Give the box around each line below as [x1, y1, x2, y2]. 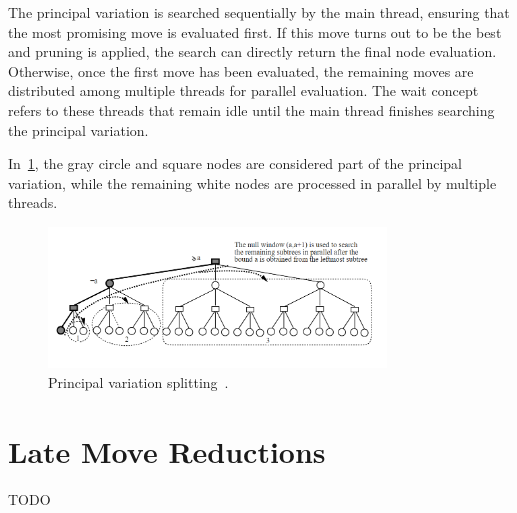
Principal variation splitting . [48, 371, 229, 392]
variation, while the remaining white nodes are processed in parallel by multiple [8, 172, 497, 193]
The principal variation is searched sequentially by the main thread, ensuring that [8, 2, 510, 22]
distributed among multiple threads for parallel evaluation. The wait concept [8, 80, 479, 101]
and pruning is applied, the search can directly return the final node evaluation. [8, 41, 497, 62]
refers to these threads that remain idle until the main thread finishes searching [8, 99, 495, 120]
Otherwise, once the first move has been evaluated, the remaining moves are [8, 60, 474, 81]
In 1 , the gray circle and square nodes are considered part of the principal [8, 153, 462, 174]
